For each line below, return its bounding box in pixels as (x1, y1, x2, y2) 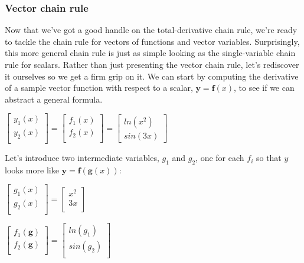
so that (256, 152, 282, 164)
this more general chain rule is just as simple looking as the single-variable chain (5, 47, 296, 59)
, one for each (195, 152, 244, 164)
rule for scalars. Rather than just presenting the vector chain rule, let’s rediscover (5, 58, 299, 70)
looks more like (5, 163, 59, 176)
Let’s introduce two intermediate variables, (5, 152, 159, 164)
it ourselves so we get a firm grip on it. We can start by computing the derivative (5, 70, 299, 82)
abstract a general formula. (5, 93, 103, 105)
